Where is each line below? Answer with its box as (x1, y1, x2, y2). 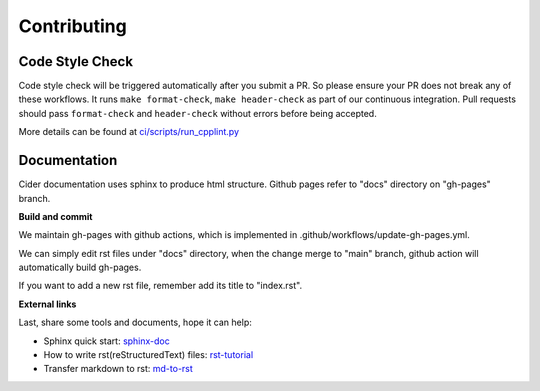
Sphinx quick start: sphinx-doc (43, 335, 170, 347)
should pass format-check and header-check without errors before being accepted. (18, 107, 377, 119)
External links (18, 298, 77, 310)
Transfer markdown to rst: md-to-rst (43, 363, 194, 375)
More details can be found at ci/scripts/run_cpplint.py (18, 126, 240, 138)
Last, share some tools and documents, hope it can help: (18, 316, 252, 329)
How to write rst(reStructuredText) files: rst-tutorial (43, 349, 254, 361)
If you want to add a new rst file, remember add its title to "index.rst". (18, 280, 303, 292)
